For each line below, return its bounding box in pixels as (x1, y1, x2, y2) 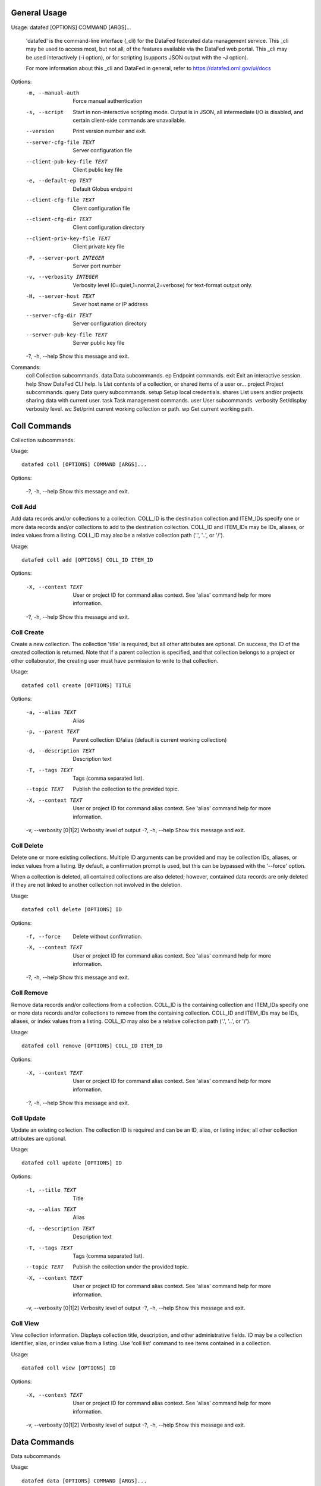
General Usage (11, 8, 68, 18)
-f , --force (26, 933, 61, 940)
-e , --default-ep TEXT (26, 177, 92, 184)
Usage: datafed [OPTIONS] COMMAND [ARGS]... (11, 24, 131, 31)
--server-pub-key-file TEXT (26, 331, 108, 338)
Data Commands (11, 1437, 74, 1447)
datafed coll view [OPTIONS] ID (21, 1365, 116, 1371)
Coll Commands (11, 421, 71, 431)
